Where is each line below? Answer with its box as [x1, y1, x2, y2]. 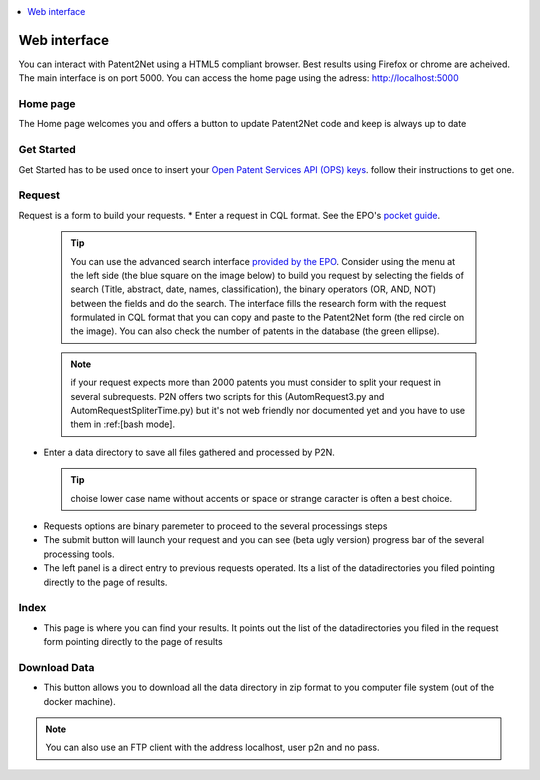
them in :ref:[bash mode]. [70, 418, 175, 430]
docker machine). [43, 695, 116, 707]
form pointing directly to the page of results [43, 636, 224, 648]
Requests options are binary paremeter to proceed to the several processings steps [43, 520, 388, 532]
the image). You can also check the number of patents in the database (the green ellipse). [70, 325, 440, 337]
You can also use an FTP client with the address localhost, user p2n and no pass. [45, 741, 380, 754]
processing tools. [43, 548, 115, 560]
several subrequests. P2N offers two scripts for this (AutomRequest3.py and [70, 390, 385, 402]
